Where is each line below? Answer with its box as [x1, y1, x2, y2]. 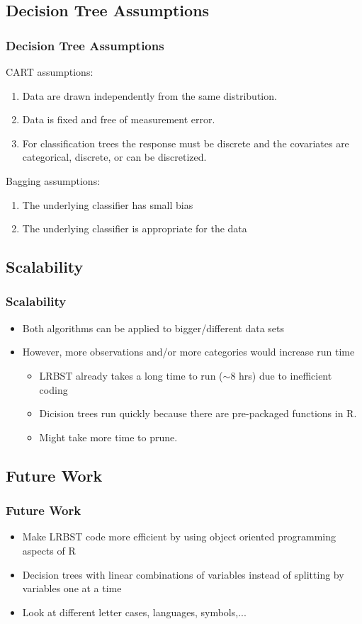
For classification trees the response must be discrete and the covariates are [22, 135, 349, 150]
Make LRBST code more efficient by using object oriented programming [22, 529, 336, 544]
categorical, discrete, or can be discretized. [22, 149, 207, 164]
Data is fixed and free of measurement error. [22, 112, 215, 127]
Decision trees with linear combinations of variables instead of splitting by [22, 567, 344, 582]
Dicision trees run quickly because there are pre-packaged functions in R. [39, 406, 357, 421]
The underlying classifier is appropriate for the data [22, 221, 247, 236]
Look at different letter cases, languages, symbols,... [22, 604, 247, 619]
